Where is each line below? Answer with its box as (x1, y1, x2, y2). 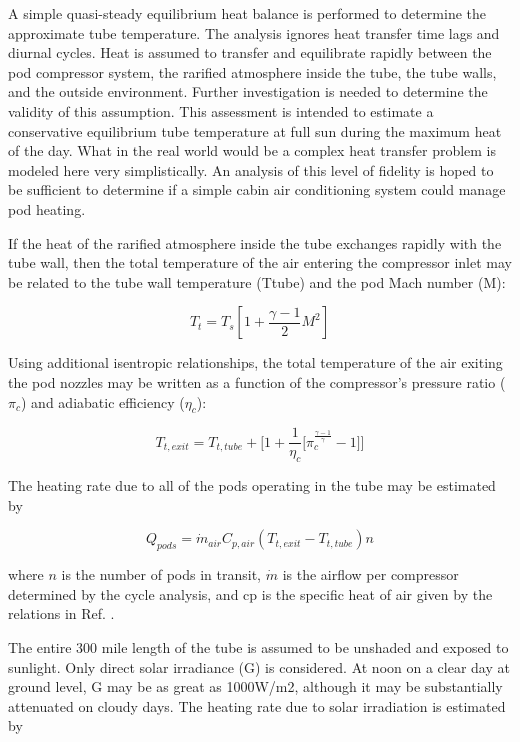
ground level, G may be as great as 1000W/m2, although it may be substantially (8, 676, 503, 697)
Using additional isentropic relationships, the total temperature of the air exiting (8, 352, 503, 373)
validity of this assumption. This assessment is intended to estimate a (8, 100, 434, 121)
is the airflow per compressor (282, 564, 459, 585)
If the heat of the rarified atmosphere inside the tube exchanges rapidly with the (8, 232, 502, 253)
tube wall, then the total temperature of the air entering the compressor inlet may (8, 252, 512, 273)
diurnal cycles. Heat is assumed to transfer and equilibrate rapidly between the (8, 42, 492, 63)
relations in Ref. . (8, 603, 115, 624)
